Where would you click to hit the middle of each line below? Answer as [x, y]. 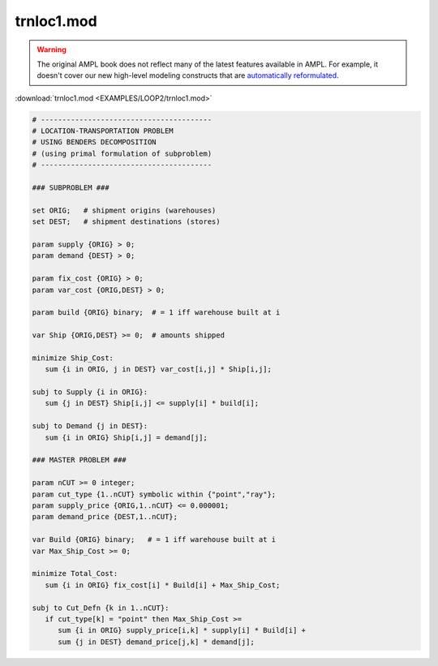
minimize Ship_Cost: [73, 358]
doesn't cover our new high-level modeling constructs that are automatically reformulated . [188, 75]
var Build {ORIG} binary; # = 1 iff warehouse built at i [154, 540]
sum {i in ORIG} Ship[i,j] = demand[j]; [127, 437]
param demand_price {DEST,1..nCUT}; [105, 517]
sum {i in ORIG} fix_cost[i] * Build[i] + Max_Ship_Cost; [163, 585]
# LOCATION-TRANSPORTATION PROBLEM [103, 131]
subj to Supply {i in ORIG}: [90, 392]
